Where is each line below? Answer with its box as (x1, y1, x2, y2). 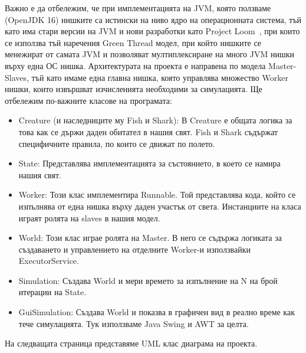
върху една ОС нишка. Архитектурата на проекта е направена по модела (5, 59, 266, 71)
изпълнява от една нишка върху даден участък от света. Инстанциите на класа (18, 200, 301, 212)
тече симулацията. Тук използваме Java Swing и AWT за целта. (18, 317, 249, 329)
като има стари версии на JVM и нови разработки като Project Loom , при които (5, 25, 300, 37)
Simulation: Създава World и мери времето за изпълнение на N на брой (18, 274, 278, 286)
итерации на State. (18, 286, 87, 298)
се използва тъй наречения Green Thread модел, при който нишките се (5, 36, 262, 48)
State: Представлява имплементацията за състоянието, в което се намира (18, 157, 281, 169)
